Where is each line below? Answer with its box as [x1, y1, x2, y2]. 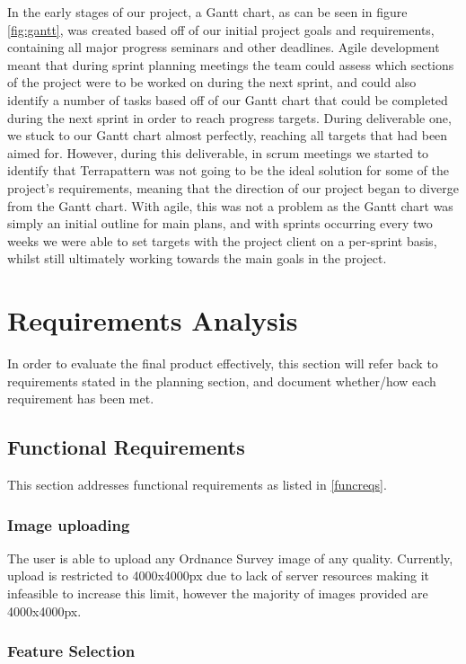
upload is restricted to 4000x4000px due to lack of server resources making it [7, 566, 429, 585]
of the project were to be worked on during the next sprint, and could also [7, 73, 417, 92]
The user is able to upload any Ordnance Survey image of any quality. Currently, [7, 548, 453, 567]
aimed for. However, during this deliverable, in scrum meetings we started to [7, 143, 429, 162]
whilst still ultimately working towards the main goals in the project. [7, 249, 387, 268]
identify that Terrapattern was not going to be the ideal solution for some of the [7, 161, 449, 180]
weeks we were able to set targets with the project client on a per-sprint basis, [7, 231, 437, 250]
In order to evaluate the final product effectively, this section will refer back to [7, 354, 438, 373]
